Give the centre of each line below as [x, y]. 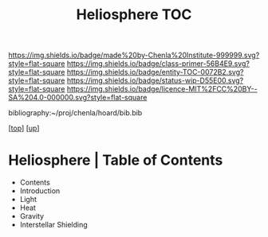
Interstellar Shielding [53, 225]
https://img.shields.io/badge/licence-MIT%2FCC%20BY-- [162, 89]
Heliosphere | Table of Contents [116, 160]
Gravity [32, 216]
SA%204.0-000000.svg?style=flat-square [78, 98]
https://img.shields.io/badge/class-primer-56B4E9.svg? [158, 64]
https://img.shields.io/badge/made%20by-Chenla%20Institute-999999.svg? [134, 55]
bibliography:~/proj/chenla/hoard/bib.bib [75, 113]
